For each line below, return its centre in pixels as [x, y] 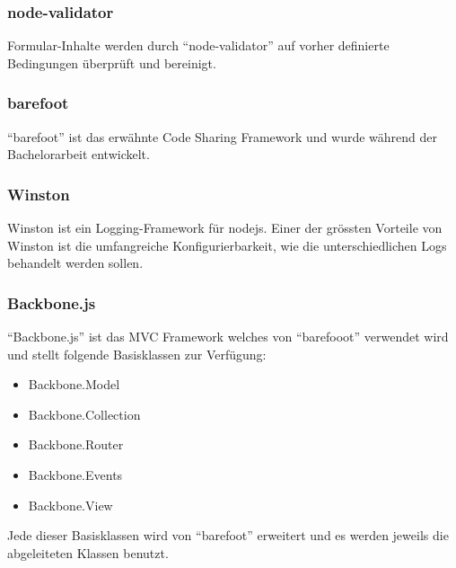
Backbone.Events [75, 475]
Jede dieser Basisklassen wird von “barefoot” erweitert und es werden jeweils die [228, 535]
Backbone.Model [74, 384]
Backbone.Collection [84, 414]
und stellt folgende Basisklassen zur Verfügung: [137, 354]
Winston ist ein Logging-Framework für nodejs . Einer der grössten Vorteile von [225, 228]
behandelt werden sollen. [75, 263]
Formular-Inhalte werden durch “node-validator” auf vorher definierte [198, 45]
